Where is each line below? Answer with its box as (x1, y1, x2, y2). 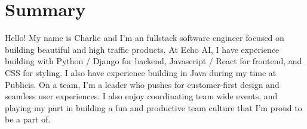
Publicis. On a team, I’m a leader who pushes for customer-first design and (5, 78, 280, 90)
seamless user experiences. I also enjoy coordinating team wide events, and (5, 90, 278, 102)
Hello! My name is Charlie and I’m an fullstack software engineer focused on (5, 32, 284, 44)
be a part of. (5, 113, 51, 125)
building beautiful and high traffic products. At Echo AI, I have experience (5, 43, 280, 55)
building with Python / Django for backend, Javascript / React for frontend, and (5, 55, 302, 67)
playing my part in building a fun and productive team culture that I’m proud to (5, 101, 302, 114)
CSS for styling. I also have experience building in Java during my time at (5, 66, 277, 78)
